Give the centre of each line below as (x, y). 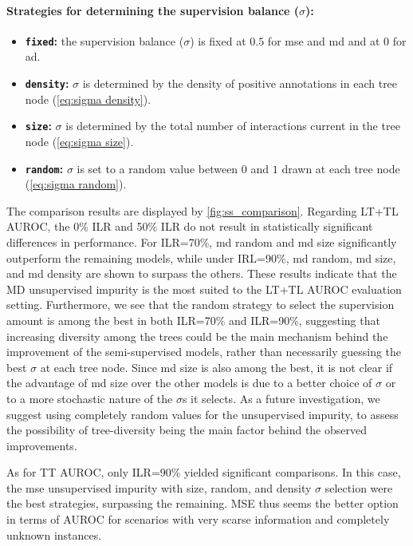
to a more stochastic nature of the (90, 398)
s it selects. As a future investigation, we (281, 398)
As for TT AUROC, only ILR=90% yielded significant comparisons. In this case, (204, 472)
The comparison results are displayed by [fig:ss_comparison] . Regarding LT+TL (203, 210)
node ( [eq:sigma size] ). (79, 141)
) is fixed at (218, 40)
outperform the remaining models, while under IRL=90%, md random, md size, (201, 257)
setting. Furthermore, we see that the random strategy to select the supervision (201, 305)
